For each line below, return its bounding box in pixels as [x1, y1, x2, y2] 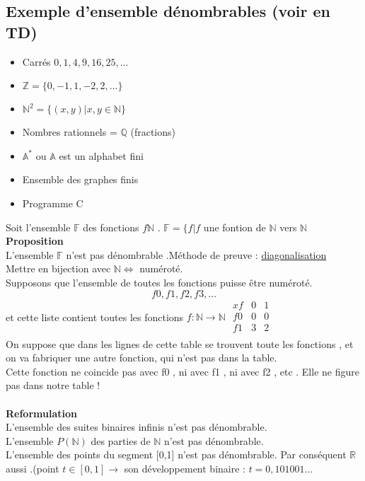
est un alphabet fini [59, 148, 144, 163]
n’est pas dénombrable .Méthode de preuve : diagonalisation [66, 247, 327, 262]
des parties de [91, 433, 151, 448]
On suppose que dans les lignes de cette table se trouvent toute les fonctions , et [6, 336, 354, 351]
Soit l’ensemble [6, 219, 71, 234]
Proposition [6, 233, 64, 248]
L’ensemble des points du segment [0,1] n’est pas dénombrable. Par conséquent [6, 447, 347, 462]
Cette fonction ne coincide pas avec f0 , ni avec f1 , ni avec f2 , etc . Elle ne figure [6, 364, 359, 378]
